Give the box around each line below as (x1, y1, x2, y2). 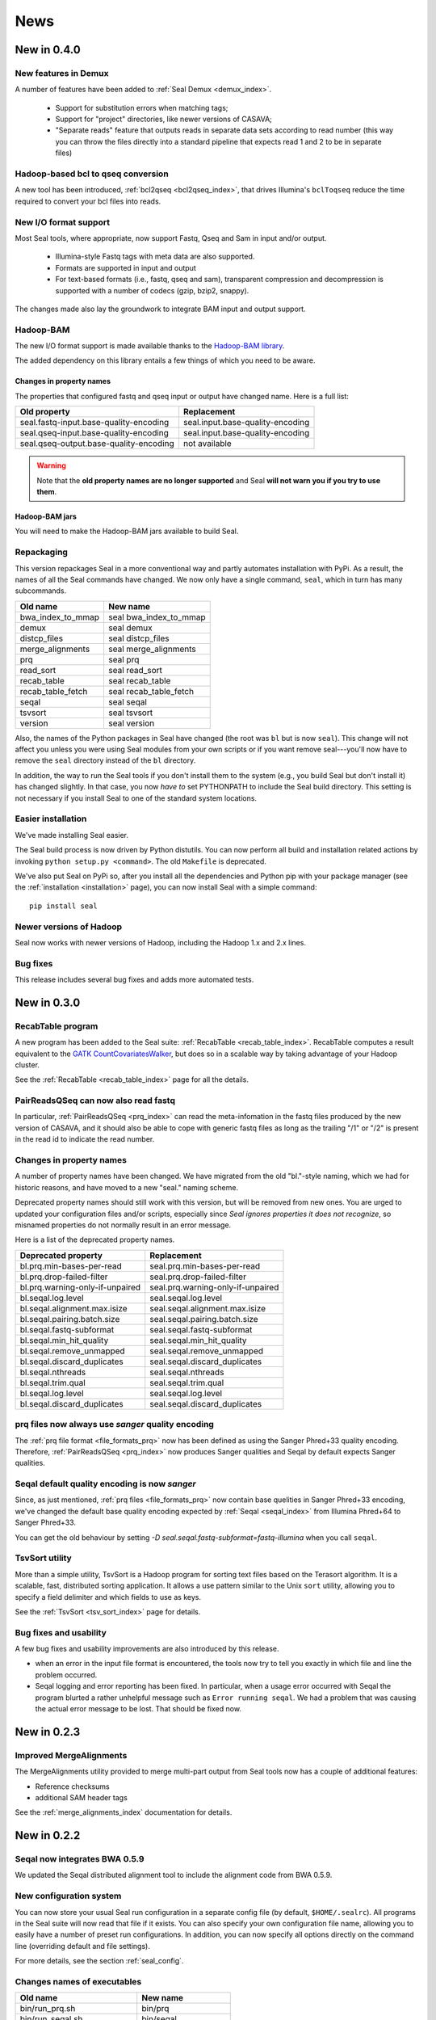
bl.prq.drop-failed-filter (19, 1271, 108, 1282)
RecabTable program (15, 1021, 99, 1032)
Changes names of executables (15, 1976, 142, 1987)
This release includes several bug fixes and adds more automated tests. (15, 974, 254, 985)
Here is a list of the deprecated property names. (15, 1235, 175, 1244)
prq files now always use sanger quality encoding (15, 1419, 214, 1430)
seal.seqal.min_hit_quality (149, 1334, 247, 1345)
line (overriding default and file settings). (15, 1941, 151, 1951)
